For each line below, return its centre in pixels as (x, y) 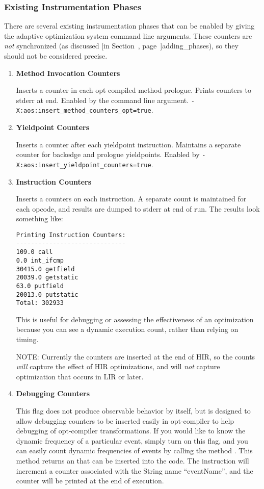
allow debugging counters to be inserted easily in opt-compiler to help (125, 420)
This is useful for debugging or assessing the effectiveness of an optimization (135, 319)
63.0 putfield (40, 286)
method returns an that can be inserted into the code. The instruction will (133, 460)
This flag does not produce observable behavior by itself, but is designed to (133, 411)
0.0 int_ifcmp (40, 260)
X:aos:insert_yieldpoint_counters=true (84, 165)
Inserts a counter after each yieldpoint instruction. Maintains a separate (128, 144)
